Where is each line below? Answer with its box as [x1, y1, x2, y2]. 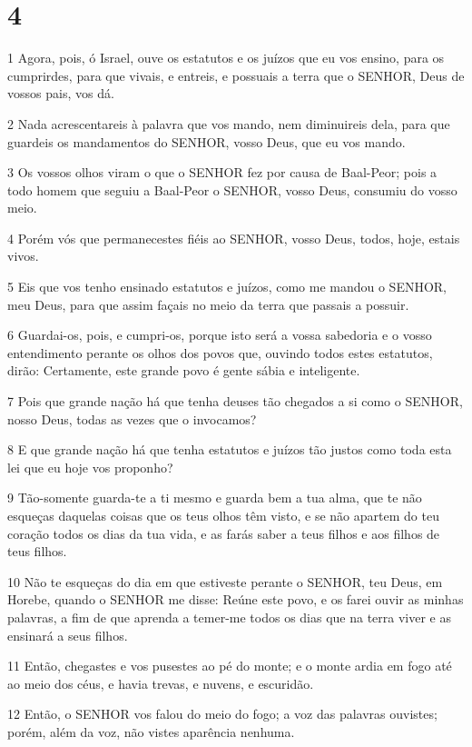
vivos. [7, 246, 39, 265]
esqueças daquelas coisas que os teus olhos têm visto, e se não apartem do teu [7, 506, 439, 524]
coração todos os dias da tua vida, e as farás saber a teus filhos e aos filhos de [7, 523, 440, 543]
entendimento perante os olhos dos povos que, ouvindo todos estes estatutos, [7, 343, 433, 362]
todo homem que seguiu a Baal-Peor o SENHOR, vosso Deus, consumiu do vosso [7, 180, 457, 199]
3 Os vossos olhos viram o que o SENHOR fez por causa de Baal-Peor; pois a [7, 163, 438, 182]
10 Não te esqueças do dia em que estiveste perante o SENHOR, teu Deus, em [7, 572, 443, 591]
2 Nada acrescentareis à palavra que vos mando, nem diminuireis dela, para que [7, 114, 450, 133]
